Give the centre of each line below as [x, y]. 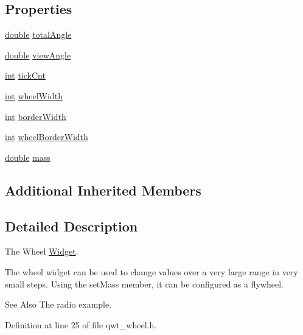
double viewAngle [38, 55]
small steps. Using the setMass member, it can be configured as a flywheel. [144, 284]
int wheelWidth [34, 95]
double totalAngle [38, 34]
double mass [28, 157]
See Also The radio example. [58, 304]
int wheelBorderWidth [47, 137]
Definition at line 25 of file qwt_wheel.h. [81, 324]
